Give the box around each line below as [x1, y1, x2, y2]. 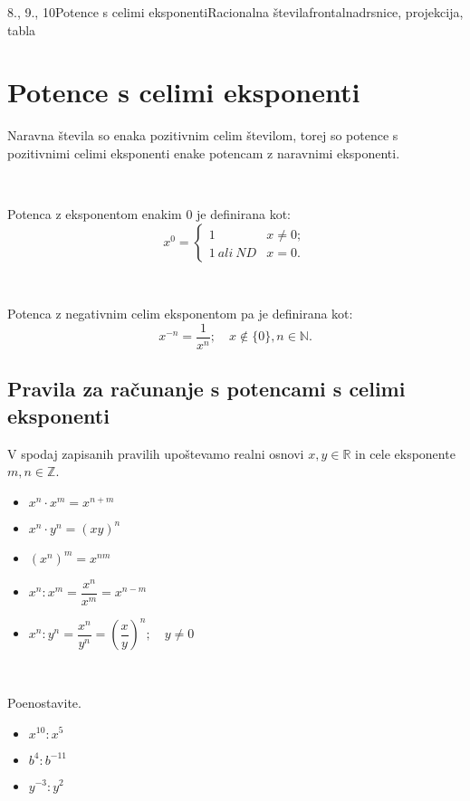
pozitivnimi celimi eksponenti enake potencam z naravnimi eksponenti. [7, 143, 400, 162]
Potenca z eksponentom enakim [7, 205, 182, 224]
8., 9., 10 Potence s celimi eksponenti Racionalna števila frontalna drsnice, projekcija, [7, 3, 464, 21]
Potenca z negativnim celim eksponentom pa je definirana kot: [7, 304, 353, 323]
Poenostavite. [7, 692, 82, 711]
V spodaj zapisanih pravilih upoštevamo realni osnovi [7, 443, 304, 462]
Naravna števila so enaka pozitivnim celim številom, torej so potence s [7, 126, 398, 145]
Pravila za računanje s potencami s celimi [7, 375, 406, 403]
